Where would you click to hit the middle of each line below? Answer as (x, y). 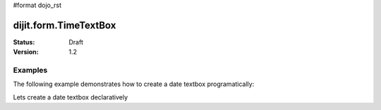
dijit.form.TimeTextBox (65, 25)
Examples (30, 71)
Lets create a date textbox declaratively (71, 97)
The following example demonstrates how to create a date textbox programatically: (134, 84)
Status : (24, 42)
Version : (26, 52)
